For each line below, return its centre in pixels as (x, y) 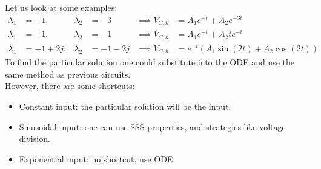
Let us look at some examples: (61, 7)
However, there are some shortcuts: (70, 86)
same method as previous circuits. (68, 74)
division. (35, 138)
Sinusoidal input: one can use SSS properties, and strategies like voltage (152, 126)
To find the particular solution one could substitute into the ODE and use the (150, 62)
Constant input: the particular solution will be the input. (125, 106)
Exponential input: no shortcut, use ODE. (97, 158)
